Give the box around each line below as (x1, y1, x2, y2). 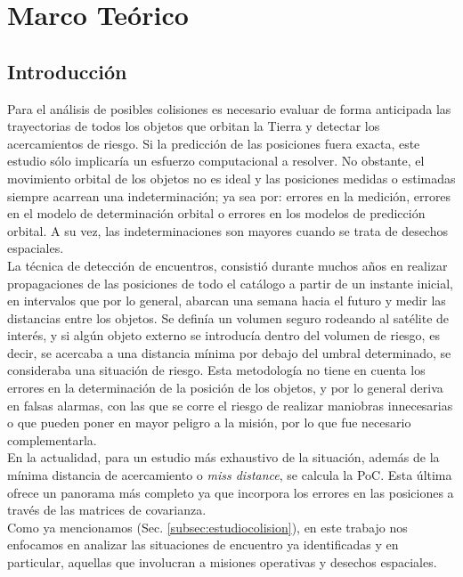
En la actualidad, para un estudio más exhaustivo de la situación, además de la (7, 448, 440, 467)
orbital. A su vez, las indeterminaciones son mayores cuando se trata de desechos (7, 221, 448, 240)
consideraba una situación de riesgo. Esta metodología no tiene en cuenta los (7, 361, 426, 379)
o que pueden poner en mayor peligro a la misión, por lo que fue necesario (7, 413, 411, 432)
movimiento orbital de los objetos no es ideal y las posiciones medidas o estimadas (7, 168, 456, 187)
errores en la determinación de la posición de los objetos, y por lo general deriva (7, 378, 443, 397)
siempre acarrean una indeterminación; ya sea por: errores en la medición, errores (7, 186, 451, 205)
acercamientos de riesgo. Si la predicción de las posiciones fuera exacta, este (7, 134, 420, 152)
